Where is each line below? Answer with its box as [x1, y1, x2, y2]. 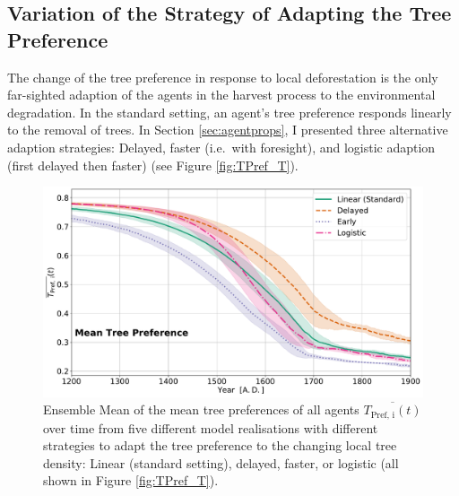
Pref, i [370, 410, 395, 420]
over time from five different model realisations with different [43, 418, 378, 437]
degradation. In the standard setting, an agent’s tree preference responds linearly [7, 102, 452, 121]
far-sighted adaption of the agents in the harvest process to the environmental [7, 85, 436, 104]
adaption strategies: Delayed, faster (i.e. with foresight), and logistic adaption [7, 137, 436, 156]
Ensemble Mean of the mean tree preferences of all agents [43, 400, 359, 419]
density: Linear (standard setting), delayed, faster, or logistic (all [43, 453, 399, 472]
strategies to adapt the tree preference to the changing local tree [43, 436, 397, 455]
